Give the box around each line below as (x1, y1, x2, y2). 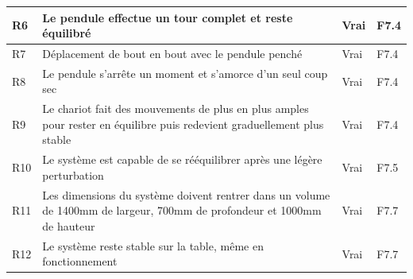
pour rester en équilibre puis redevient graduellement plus (42, 115, 324, 132)
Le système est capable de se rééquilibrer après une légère (42, 151, 322, 168)
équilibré (42, 25, 91, 41)
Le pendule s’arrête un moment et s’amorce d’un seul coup (42, 64, 328, 81)
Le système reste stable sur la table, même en (42, 237, 264, 254)
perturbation (42, 166, 104, 183)
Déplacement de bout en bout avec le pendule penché (42, 45, 303, 61)
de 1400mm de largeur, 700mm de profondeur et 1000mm (42, 202, 322, 219)
